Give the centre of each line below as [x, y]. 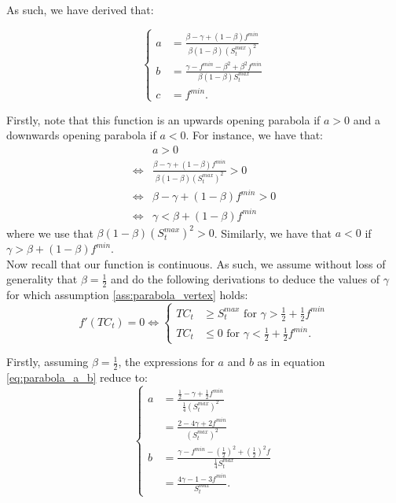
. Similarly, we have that [273, 233]
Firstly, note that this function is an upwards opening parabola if [163, 119]
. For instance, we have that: [255, 135]
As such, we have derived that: [80, 9]
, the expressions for [166, 362]
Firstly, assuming [48, 362]
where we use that [50, 233]
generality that [42, 279]
